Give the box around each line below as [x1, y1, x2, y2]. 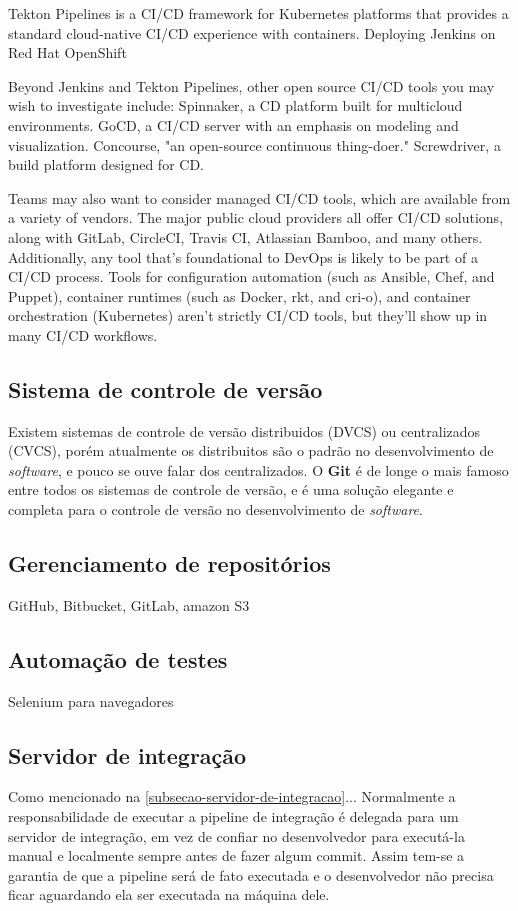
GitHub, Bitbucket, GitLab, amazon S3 [8, 594, 250, 615]
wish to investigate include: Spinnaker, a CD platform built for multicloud [8, 95, 463, 116]
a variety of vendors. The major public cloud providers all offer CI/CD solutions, [8, 207, 504, 228]
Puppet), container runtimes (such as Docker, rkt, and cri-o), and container [8, 285, 471, 306]
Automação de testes [8, 643, 228, 674]
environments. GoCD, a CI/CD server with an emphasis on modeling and [8, 114, 459, 135]
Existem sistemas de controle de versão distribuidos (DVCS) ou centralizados [8, 420, 481, 441]
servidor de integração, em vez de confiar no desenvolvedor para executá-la [8, 825, 465, 846]
